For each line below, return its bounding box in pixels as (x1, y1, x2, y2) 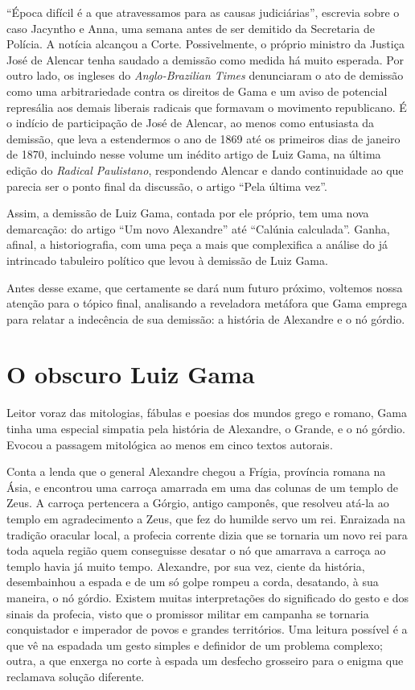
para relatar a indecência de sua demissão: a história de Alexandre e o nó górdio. (6, 310, 405, 327)
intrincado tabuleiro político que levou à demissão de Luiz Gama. (6, 251, 328, 268)
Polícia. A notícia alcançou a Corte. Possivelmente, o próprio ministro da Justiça (6, 35, 405, 52)
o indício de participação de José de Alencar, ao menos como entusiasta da (6, 114, 375, 131)
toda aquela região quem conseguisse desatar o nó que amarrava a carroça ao (6, 542, 386, 559)
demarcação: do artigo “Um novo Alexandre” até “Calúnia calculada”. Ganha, (6, 220, 390, 237)
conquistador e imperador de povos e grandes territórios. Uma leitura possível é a (6, 621, 408, 638)
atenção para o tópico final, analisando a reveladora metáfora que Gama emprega (6, 295, 408, 312)
